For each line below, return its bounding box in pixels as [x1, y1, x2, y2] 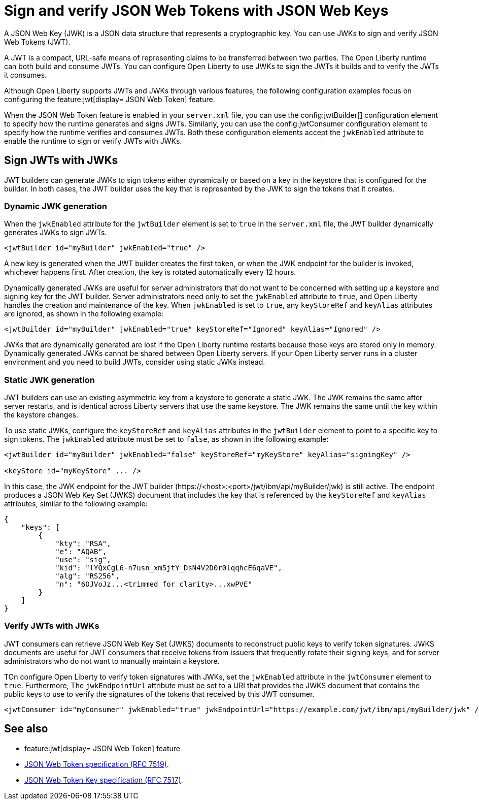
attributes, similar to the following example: [4, 499, 148, 508]
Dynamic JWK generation [4, 201, 107, 211]
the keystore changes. [4, 410, 79, 420]
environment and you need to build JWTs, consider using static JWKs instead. [4, 358, 265, 367]
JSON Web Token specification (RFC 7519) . [24, 759, 169, 768]
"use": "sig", [55, 556, 111, 564]
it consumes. [4, 70, 47, 79]
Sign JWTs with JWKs [4, 154, 118, 167]
